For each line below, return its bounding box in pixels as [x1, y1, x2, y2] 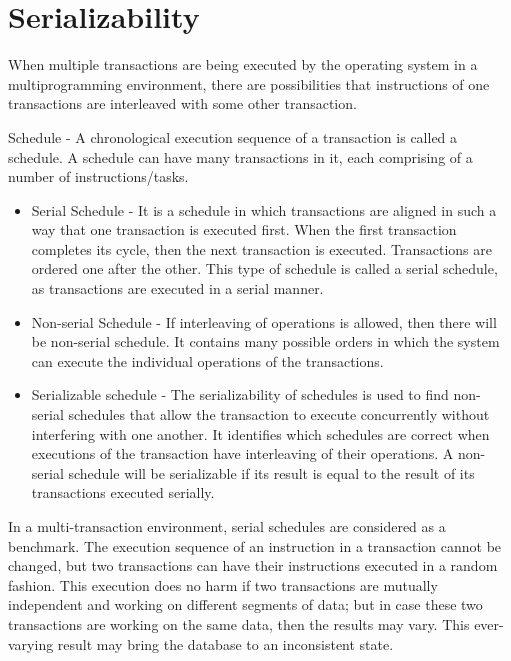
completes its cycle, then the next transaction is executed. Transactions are [31, 238, 492, 259]
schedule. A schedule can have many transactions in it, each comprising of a [8, 146, 473, 167]
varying [8, 633, 54, 654]
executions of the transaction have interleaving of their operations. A [31, 443, 454, 464]
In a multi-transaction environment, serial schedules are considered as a [8, 516, 446, 536]
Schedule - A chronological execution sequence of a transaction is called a [8, 126, 458, 147]
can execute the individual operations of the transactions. [31, 350, 384, 371]
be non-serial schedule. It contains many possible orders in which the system [31, 331, 500, 352]
